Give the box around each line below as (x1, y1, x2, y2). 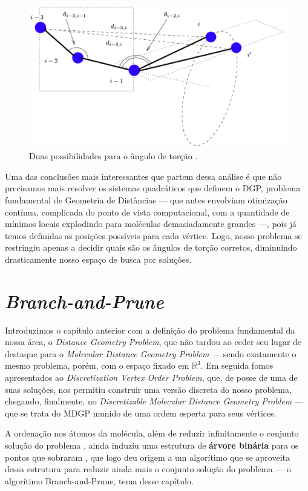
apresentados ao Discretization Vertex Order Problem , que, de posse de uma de (5, 371, 298, 384)
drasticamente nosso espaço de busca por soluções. (5, 252, 192, 265)
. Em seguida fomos (200, 359, 274, 372)
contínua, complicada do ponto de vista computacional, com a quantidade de (5, 205, 290, 218)
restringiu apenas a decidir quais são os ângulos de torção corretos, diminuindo (5, 241, 297, 254)
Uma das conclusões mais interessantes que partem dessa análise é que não (5, 170, 282, 182)
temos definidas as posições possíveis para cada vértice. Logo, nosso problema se (5, 229, 302, 242)
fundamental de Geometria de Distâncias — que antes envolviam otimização (5, 193, 287, 206)
